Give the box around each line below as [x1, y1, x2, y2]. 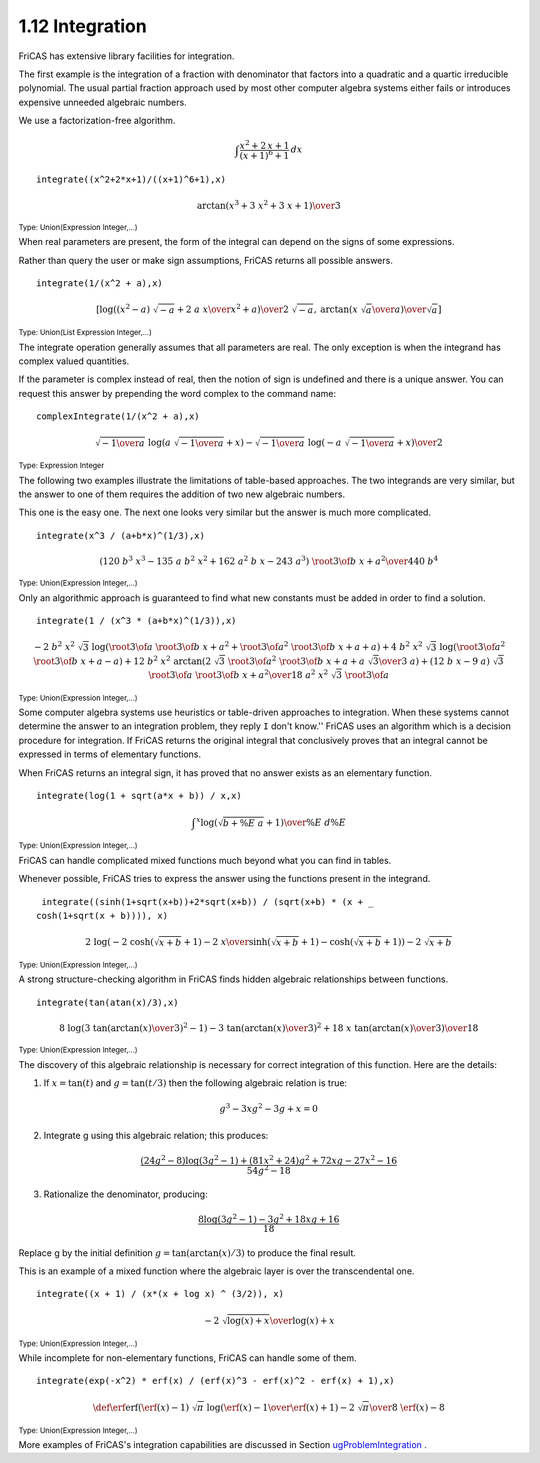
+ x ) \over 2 [396, 437, 444, 449]
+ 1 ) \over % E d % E [265, 816, 347, 828]
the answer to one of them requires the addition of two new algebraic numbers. [18, 488, 345, 500]
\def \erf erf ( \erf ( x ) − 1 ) [92, 1401, 190, 1413]
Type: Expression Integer [18, 461, 105, 471]
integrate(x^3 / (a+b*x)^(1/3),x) [36, 530, 205, 541]
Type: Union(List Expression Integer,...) [18, 328, 152, 338]
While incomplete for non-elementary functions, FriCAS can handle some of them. [18, 1351, 357, 1364]
